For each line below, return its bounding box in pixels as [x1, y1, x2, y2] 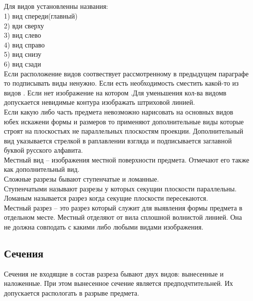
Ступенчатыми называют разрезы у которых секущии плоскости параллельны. [4, 183, 237, 193]
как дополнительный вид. [4, 164, 80, 174]
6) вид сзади [4, 58, 41, 69]
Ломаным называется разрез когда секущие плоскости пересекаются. [4, 193, 208, 203]
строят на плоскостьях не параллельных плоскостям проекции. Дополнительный [4, 126, 243, 136]
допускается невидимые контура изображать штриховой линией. [4, 97, 195, 107]
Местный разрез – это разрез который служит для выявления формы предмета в [4, 202, 243, 212]
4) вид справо [4, 39, 45, 49]
